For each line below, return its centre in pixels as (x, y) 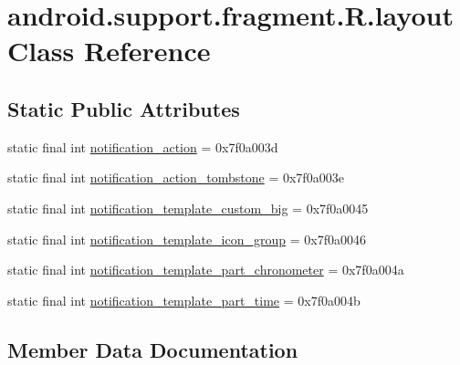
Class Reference (109, 51)
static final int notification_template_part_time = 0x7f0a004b (184, 300)
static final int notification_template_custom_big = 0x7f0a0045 (188, 208)
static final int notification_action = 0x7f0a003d (143, 146)
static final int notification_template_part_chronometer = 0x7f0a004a (206, 270)
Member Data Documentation (153, 349)
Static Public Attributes (124, 108)
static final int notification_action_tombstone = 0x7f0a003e (176, 177)
